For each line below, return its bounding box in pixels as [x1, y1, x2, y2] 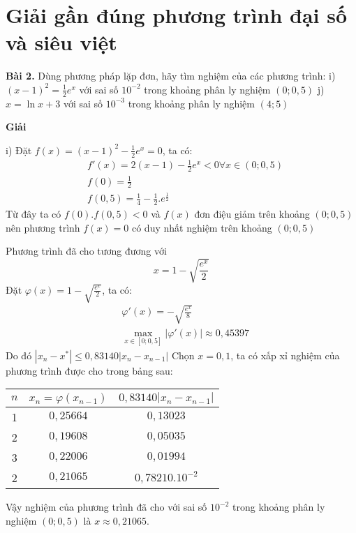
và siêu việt [6, 28, 117, 57]
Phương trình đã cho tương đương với [6, 243, 167, 258]
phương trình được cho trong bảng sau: [6, 363, 173, 377]
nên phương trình [6, 220, 80, 234]
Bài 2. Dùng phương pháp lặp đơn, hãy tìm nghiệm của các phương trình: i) [6, 68, 336, 83]
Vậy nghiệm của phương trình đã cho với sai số [6, 500, 207, 514]
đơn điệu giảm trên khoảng [194, 207, 310, 221]
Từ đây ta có [6, 207, 61, 221]
